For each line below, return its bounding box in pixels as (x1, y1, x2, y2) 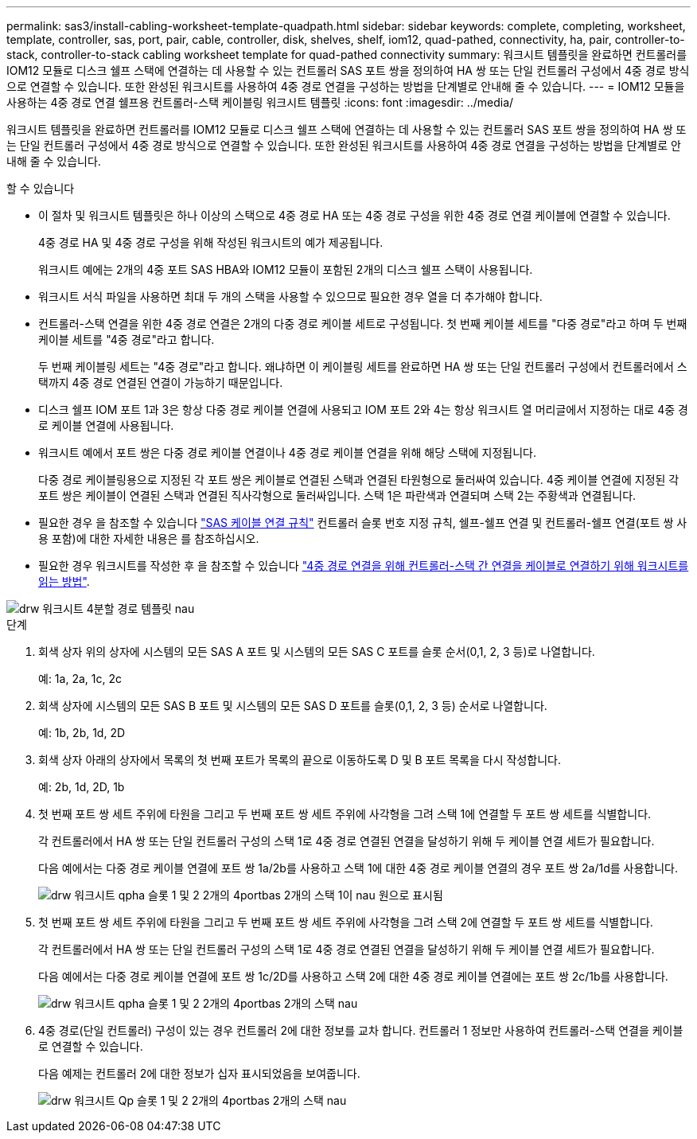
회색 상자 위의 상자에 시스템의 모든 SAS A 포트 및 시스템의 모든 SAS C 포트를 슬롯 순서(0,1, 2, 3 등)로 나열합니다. (38, 645, 595, 658)
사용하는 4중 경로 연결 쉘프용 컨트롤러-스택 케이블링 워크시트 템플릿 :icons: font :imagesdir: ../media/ (6, 96, 514, 109)
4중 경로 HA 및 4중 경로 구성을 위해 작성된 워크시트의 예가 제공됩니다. (38, 236, 384, 249)
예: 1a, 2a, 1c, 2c (38, 672, 122, 685)
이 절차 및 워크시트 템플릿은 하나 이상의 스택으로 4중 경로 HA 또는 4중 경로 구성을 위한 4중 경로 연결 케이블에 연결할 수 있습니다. (38, 209, 671, 222)
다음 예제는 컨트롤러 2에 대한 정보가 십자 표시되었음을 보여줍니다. (38, 1067, 360, 1080)
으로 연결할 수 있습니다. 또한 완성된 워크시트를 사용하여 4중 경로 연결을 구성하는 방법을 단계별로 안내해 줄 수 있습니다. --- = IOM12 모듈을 (6, 80, 685, 93)
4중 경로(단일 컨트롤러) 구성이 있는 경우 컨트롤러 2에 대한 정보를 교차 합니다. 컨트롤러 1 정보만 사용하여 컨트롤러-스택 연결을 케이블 (38, 1024, 683, 1037)
